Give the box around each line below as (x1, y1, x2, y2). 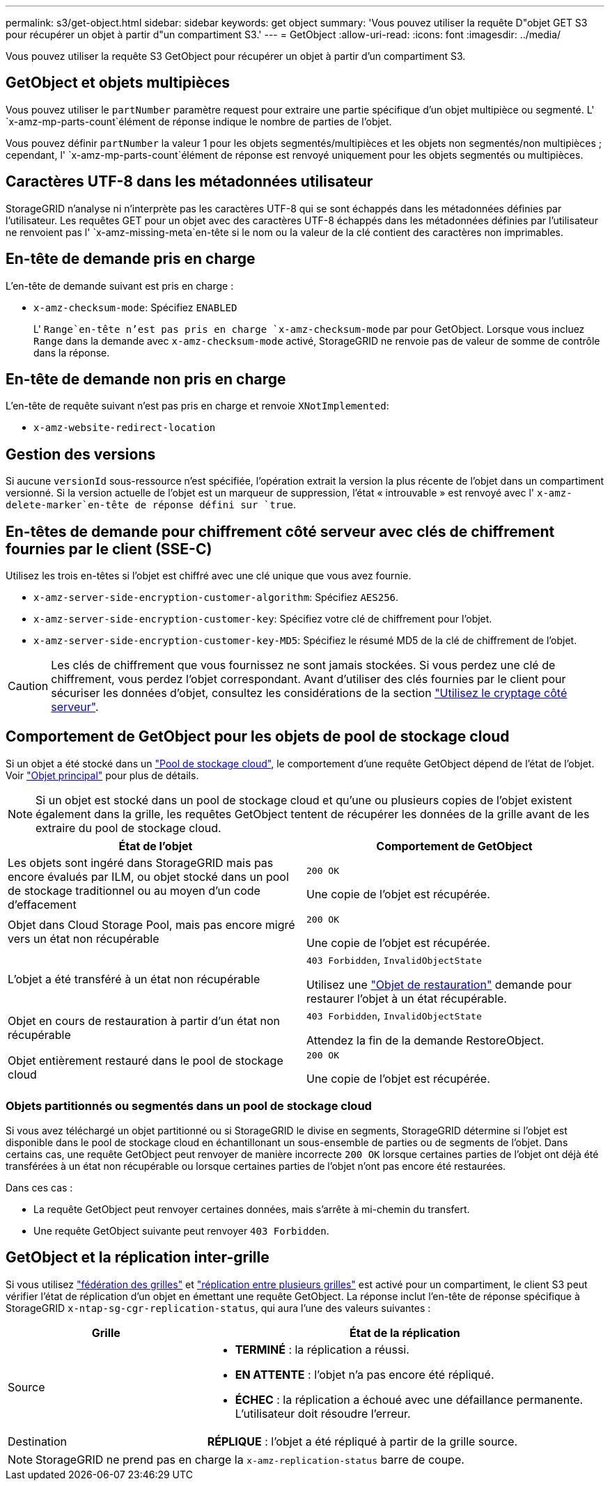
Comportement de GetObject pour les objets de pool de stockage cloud (6, 728, 510, 746)
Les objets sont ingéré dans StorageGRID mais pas (8, 855, 274, 870)
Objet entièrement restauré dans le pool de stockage (8, 1054, 283, 1068)
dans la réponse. (33, 346, 110, 359)
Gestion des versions (6, 445, 156, 463)
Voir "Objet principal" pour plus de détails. (6, 769, 199, 781)
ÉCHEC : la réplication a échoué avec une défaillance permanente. (235, 1392, 584, 1407)
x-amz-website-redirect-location (33, 422, 216, 434)
